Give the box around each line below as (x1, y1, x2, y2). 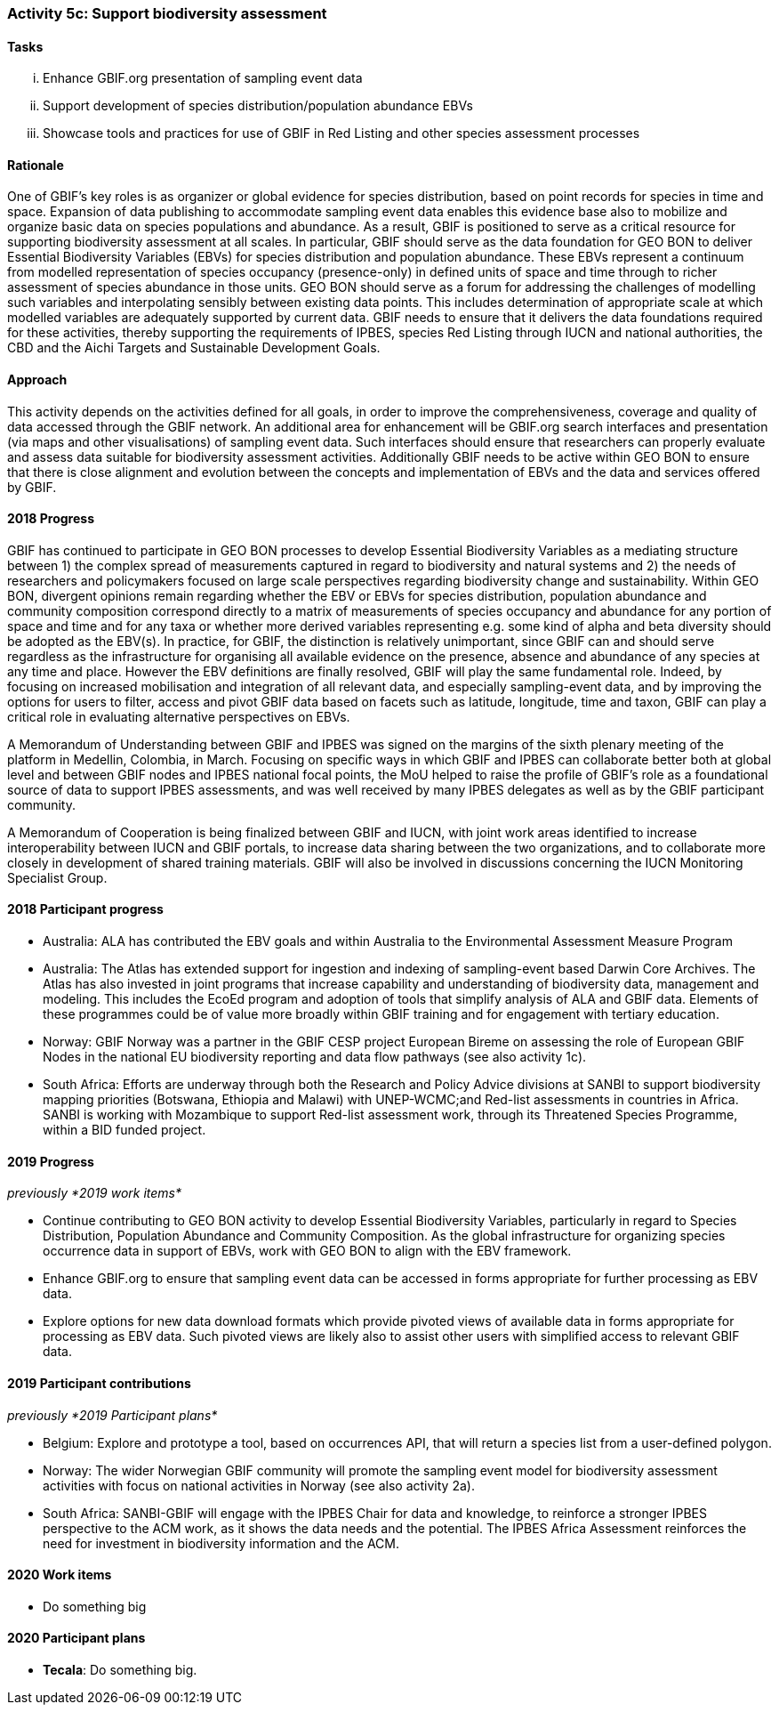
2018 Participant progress (7, 901, 164, 917)
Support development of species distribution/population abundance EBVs (43, 98, 473, 114)
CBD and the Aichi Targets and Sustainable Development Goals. (7, 340, 381, 356)
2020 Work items (7, 1567, 112, 1583)
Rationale (7, 157, 64, 173)
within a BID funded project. (43, 1122, 206, 1138)
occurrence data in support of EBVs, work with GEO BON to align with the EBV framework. (43, 1243, 572, 1259)
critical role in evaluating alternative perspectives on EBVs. (7, 708, 350, 724)
